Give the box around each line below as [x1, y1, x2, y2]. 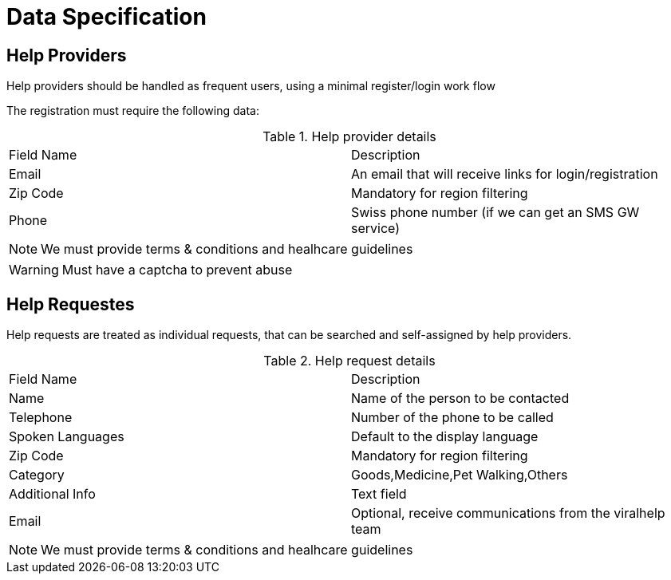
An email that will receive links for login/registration [351, 166, 658, 183]
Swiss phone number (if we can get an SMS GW [351, 204, 640, 221]
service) [351, 220, 401, 237]
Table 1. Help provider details [262, 128, 436, 145]
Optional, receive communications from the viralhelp [351, 505, 665, 522]
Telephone [9, 409, 73, 426]
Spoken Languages [9, 428, 124, 445]
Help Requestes [6, 294, 135, 314]
